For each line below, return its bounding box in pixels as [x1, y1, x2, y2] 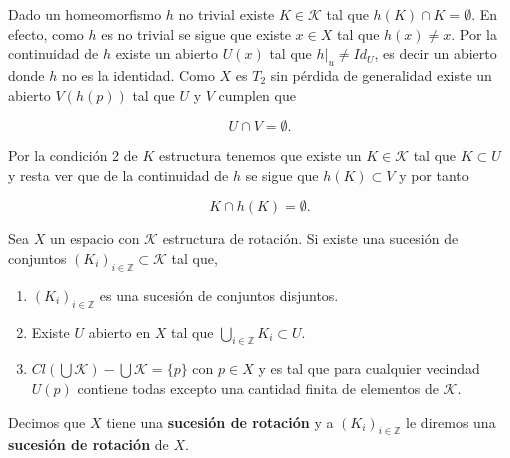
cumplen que [218, 84, 296, 105]
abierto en [88, 321, 151, 342]
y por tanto [399, 164, 469, 185]
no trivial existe [178, 4, 275, 24]
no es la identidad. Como [61, 64, 215, 85]
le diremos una [406, 411, 496, 432]
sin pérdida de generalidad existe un [270, 64, 492, 85]
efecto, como [8, 23, 84, 44]
